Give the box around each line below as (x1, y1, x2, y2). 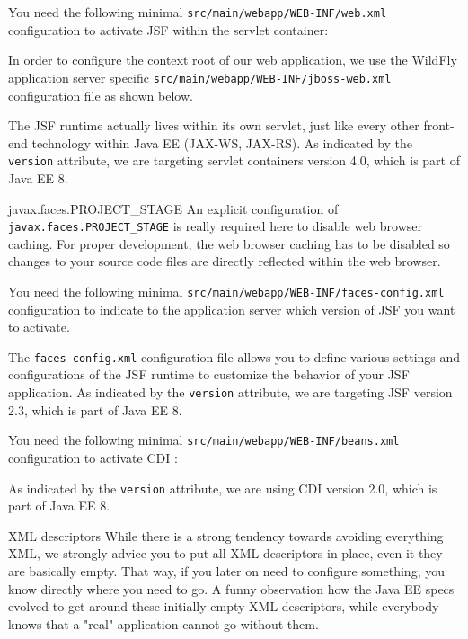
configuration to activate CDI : (8, 448, 178, 466)
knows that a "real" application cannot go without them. (8, 614, 319, 633)
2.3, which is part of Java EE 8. (8, 400, 182, 419)
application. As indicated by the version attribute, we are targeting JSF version (8, 383, 453, 402)
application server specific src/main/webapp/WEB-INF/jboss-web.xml (8, 67, 392, 86)
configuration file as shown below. (8, 85, 193, 104)
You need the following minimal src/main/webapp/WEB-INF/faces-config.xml (8, 281, 445, 300)
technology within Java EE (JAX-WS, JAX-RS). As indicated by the (31, 133, 413, 152)
